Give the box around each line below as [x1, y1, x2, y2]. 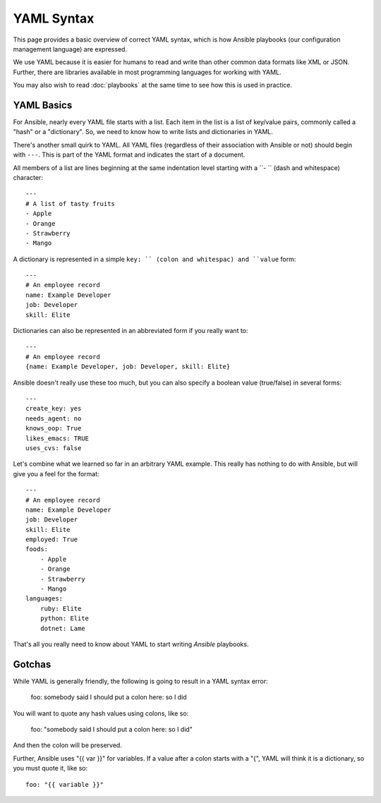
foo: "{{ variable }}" [25, 780, 104, 788]
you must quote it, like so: [13, 764, 88, 773]
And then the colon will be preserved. [13, 741, 123, 749]
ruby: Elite [40, 604, 82, 612]
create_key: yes [25, 404, 82, 413]
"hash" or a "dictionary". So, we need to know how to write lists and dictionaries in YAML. [13, 128, 273, 136]
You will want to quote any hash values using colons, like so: [13, 709, 189, 718]
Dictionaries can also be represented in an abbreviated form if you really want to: [13, 327, 248, 335]
